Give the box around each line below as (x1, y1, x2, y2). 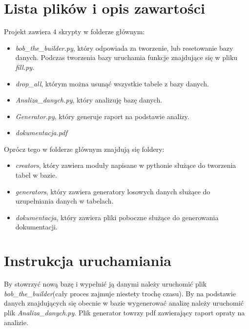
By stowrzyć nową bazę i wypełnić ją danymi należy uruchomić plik (4, 279, 207, 289)
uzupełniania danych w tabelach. (15, 196, 114, 206)
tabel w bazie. (15, 170, 57, 180)
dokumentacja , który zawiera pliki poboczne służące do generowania (15, 212, 219, 222)
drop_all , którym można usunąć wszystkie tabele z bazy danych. (15, 78, 209, 88)
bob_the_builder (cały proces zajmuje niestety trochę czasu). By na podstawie (4, 288, 236, 298)
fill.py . (15, 62, 35, 72)
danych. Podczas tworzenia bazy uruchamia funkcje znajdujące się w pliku (15, 52, 238, 62)
